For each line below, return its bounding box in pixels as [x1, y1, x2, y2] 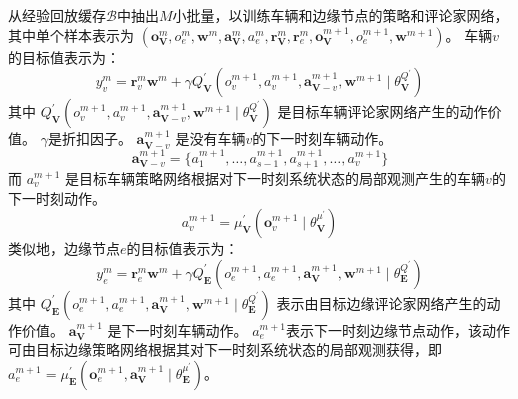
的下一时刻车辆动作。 [252, 128, 393, 149]
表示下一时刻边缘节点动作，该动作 [285, 319, 510, 340]
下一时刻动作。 [8, 187, 106, 208]
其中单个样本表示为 [8, 24, 134, 45]
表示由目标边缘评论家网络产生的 [276, 292, 487, 313]
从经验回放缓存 [8, 5, 106, 25]
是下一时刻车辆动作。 [107, 319, 248, 340]
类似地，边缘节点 [8, 238, 120, 259]
